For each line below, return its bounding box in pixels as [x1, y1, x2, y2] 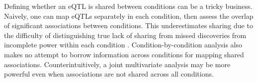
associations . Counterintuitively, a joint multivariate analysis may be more [4, 59, 231, 69]
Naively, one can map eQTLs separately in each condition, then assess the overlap [4, 10, 254, 21]
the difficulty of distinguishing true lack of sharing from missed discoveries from [4, 30, 247, 40]
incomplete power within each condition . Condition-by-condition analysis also [4, 40, 243, 50]
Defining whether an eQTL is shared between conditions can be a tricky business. [4, 1, 253, 11]
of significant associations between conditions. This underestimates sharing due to [4, 20, 253, 31]
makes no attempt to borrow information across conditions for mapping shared [4, 49, 244, 59]
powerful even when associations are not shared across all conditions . [4, 69, 214, 79]
